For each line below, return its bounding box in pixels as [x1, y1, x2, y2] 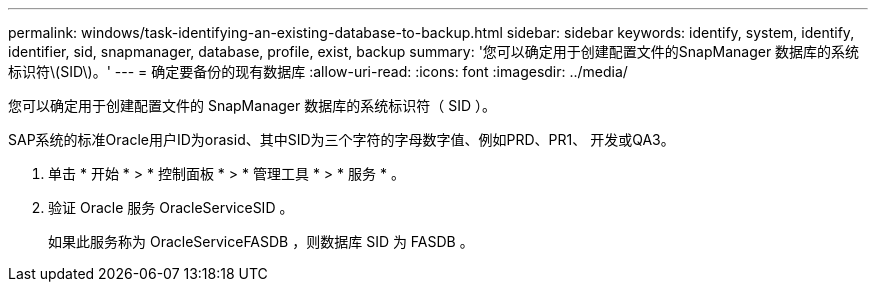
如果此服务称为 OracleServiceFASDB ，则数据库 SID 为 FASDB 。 [48, 233, 474, 250]
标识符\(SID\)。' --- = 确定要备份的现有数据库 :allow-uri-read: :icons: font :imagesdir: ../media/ [8, 63, 628, 80]
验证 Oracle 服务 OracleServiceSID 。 [48, 199, 294, 216]
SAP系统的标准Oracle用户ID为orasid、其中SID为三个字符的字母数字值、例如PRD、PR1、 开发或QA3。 [8, 131, 675, 148]
